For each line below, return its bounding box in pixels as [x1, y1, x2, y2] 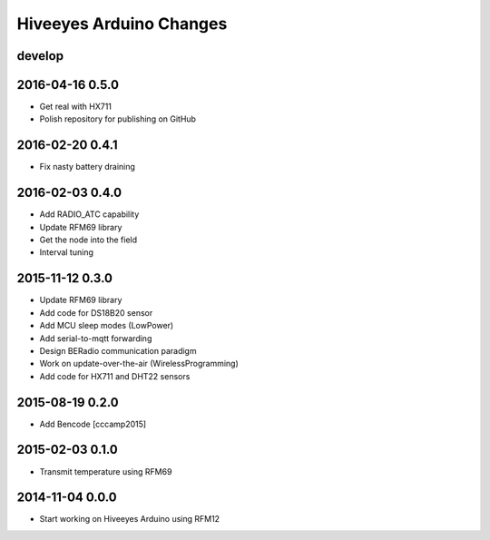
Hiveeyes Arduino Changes [16, 14, 228, 34]
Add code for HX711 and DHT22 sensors [39, 370, 191, 381]
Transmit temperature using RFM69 [39, 466, 172, 476]
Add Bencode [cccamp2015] [39, 418, 147, 429]
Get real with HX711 [39, 101, 113, 113]
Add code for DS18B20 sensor [39, 307, 153, 318]
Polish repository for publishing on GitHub [39, 113, 197, 124]
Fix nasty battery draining [39, 162, 136, 172]
